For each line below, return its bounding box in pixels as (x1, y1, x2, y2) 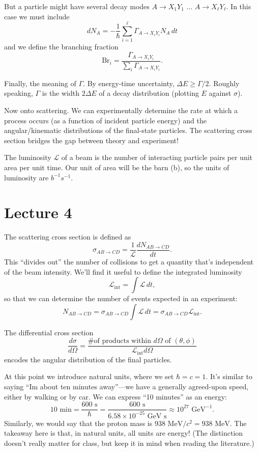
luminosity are (4, 172, 49, 182)
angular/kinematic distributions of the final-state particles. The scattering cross (4, 125, 252, 136)
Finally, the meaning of (4, 77, 76, 88)
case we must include (4, 11, 70, 21)
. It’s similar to (206, 371, 252, 382)
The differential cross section (4, 327, 94, 337)
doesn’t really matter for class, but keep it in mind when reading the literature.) (4, 437, 254, 448)
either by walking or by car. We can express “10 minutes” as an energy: (4, 391, 227, 402)
